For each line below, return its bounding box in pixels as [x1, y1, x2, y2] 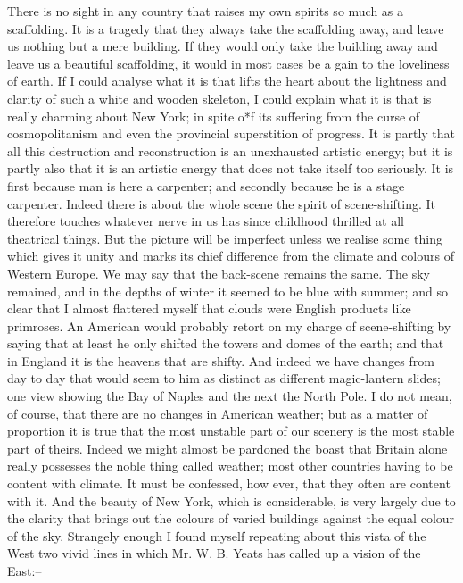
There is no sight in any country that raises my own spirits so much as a [7, 2, 404, 20]
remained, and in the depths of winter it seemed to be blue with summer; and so [7, 281, 448, 300]
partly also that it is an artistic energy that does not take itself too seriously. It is [7, 159, 454, 178]
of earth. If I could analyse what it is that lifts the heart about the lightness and [7, 71, 447, 90]
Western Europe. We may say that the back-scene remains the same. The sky [7, 263, 430, 282]
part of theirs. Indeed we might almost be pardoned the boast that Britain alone [7, 438, 448, 457]
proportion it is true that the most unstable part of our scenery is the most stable [7, 421, 455, 440]
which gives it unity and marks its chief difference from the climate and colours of [7, 246, 454, 265]
